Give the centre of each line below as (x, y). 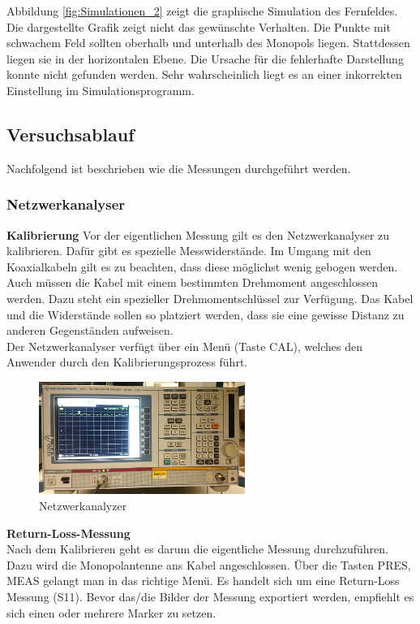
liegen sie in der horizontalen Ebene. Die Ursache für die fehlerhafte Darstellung (205, 58)
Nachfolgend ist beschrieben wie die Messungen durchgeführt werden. (179, 168)
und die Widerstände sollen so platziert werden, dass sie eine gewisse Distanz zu (206, 314)
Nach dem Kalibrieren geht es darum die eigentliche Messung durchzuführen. (197, 549)
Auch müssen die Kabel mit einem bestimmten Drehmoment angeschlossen (192, 282)
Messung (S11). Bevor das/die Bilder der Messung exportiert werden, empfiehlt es (210, 596)
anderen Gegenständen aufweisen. (90, 330)
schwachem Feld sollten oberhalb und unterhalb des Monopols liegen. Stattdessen (208, 43)
